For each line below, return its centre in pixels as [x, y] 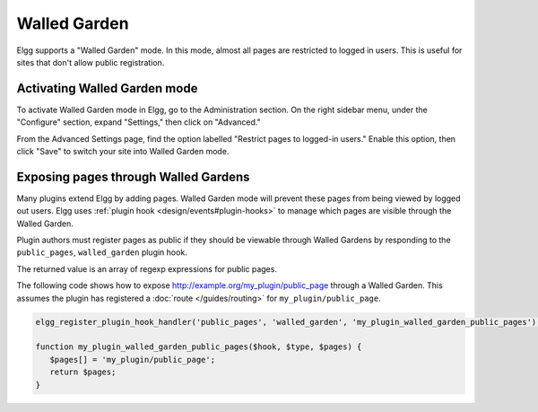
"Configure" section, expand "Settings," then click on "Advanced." [139, 122]
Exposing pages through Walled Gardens [133, 176]
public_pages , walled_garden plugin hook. [102, 252]
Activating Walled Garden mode [107, 88]
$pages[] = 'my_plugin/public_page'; [132, 359]
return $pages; [83, 372]
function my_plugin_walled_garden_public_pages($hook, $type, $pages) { [199, 347]
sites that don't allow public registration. [91, 62]
